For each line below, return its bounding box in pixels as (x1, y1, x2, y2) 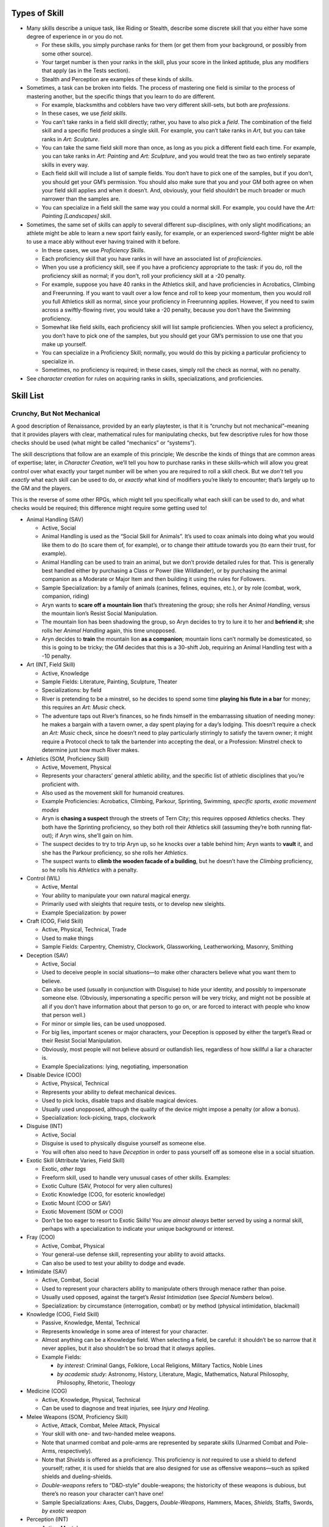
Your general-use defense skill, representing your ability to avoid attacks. (41, 1251, 225, 1258)
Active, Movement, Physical (41, 763, 112, 771)
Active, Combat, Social (41, 1277, 99, 1284)
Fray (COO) (26, 1234, 55, 1241)
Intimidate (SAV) (26, 1267, 68, 1275)
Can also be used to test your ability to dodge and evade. (41, 1259, 186, 1267)
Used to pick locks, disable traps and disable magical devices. (41, 1097, 198, 1104)
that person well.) (41, 1011, 86, 1019)
